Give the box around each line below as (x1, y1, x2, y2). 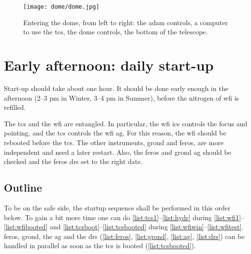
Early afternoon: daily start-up (4, 55, 214, 75)
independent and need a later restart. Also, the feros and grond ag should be (4, 147, 231, 157)
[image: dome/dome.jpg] (23, 3, 100, 10)
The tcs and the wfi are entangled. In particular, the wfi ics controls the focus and (4, 118, 248, 128)
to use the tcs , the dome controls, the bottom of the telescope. (23, 27, 208, 37)
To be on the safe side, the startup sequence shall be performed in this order (4, 202, 231, 212)
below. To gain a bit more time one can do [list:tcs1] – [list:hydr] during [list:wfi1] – (4, 212, 245, 222)
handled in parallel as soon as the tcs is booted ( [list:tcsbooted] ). (4, 240, 196, 251)
